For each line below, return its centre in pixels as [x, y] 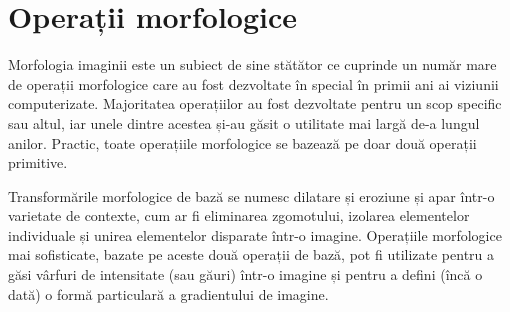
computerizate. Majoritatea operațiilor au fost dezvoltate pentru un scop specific [255, 103]
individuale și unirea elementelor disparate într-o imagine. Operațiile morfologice [255, 234]
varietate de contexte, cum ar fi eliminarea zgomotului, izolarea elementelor [239, 215]
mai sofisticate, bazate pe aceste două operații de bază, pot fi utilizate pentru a [251, 254]
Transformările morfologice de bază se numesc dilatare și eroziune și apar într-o [251, 195]
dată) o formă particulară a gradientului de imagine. [168, 293]
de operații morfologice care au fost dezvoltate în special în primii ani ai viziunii [253, 83]
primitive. [38, 162]
